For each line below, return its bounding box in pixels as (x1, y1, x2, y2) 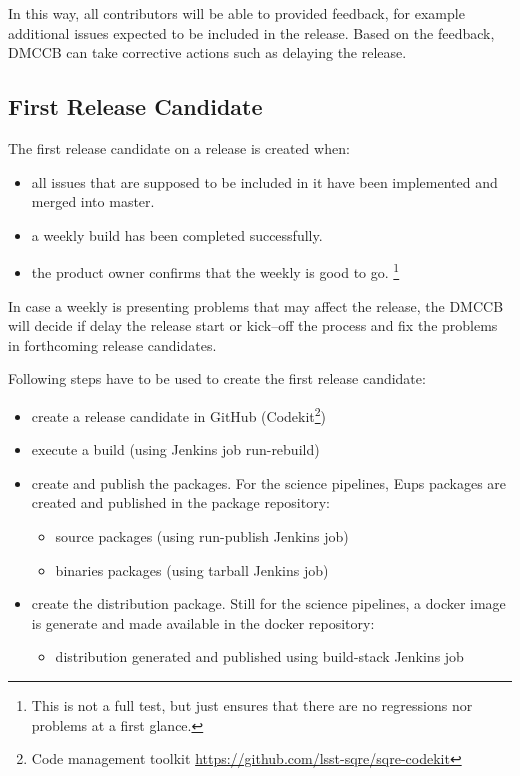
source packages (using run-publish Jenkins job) (55, 526, 349, 547)
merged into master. (31, 191, 155, 212)
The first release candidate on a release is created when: (8, 137, 350, 158)
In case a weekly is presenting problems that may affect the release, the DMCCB (8, 295, 504, 316)
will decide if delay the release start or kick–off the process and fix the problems (8, 315, 498, 336)
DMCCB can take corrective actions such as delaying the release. (8, 42, 407, 63)
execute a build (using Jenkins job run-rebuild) (31, 439, 320, 460)
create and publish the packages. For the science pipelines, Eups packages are (31, 472, 507, 493)
